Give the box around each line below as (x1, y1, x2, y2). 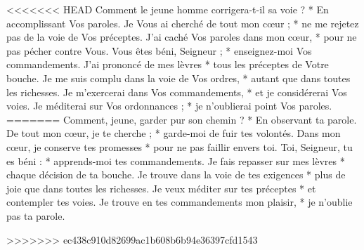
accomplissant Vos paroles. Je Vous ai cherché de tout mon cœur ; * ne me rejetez (6, 15, 359, 30)
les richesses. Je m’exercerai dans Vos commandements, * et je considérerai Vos (6, 84, 347, 99)
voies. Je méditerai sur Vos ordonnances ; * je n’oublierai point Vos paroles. (6, 98, 332, 113)
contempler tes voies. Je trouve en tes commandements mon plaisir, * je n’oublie (6, 195, 353, 209)
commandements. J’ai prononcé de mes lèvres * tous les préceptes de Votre (6, 57, 329, 72)
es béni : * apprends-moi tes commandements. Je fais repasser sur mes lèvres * (6, 153, 345, 168)
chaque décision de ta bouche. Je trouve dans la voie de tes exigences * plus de (6, 167, 346, 182)
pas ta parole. (6, 208, 65, 223)
